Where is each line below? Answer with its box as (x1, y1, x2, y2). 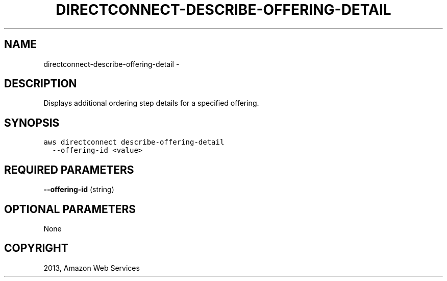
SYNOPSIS (4, 116, 60, 129)
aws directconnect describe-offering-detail (43, 138, 225, 147)
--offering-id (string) (43, 185, 114, 194)
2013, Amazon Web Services (43, 263, 140, 272)
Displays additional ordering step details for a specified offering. (43, 99, 259, 108)
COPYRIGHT (4, 242, 68, 255)
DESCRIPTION (4, 77, 77, 90)
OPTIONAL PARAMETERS (4, 202, 136, 216)
